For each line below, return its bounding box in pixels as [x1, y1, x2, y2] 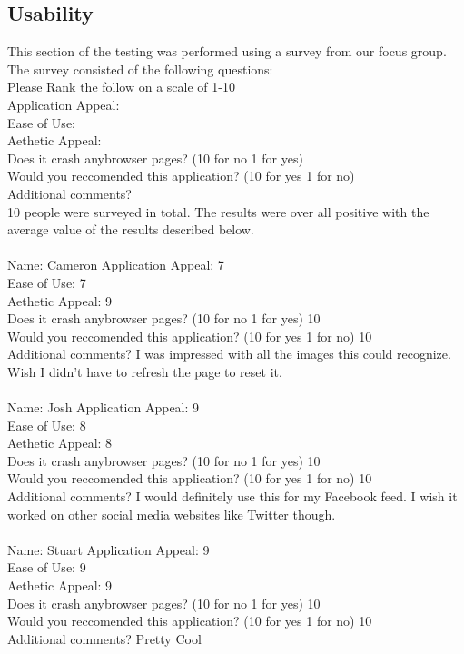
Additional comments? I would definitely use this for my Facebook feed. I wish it [7, 487, 458, 506]
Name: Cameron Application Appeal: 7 [7, 255, 224, 274]
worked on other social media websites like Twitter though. [7, 504, 336, 523]
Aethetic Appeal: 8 [7, 433, 113, 452]
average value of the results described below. [7, 220, 254, 239]
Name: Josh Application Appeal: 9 [7, 398, 200, 417]
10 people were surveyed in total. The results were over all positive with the [7, 202, 429, 221]
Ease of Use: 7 [7, 272, 86, 292]
